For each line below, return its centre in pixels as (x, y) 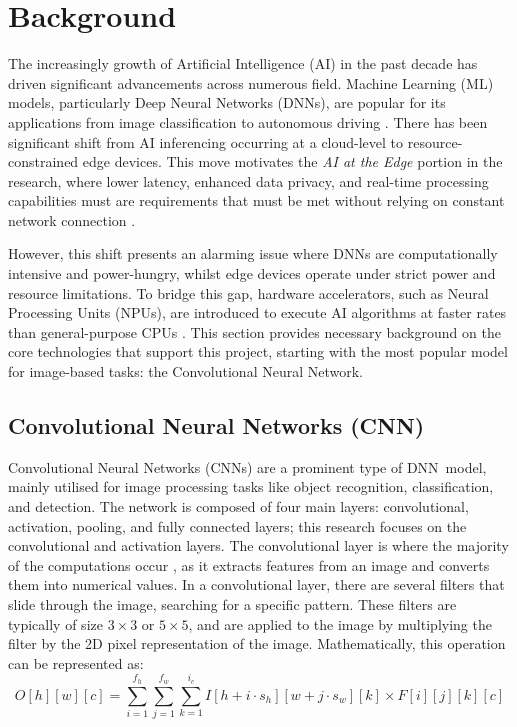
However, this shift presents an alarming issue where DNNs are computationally (253, 253)
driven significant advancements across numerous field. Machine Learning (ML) (251, 82)
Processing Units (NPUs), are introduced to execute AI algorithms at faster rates (257, 312)
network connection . (72, 219)
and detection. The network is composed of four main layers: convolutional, (238, 506)
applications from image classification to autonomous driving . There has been (248, 121)
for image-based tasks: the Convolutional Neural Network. (186, 371)
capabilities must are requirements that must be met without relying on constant (256, 200)
